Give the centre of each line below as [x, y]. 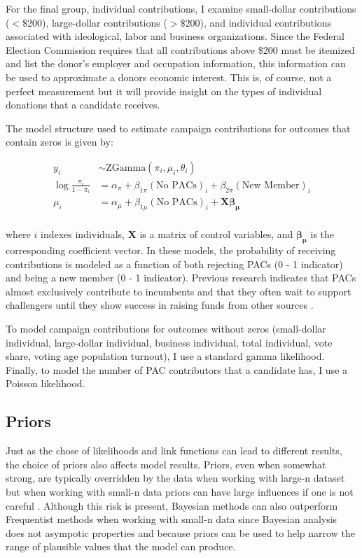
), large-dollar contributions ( [105, 22]
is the [322, 234]
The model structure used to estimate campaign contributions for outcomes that [178, 128]
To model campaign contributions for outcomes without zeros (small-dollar [166, 329]
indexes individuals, [82, 234]
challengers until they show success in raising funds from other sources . [160, 305]
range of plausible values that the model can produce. [121, 546]
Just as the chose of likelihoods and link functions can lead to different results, [174, 451]
